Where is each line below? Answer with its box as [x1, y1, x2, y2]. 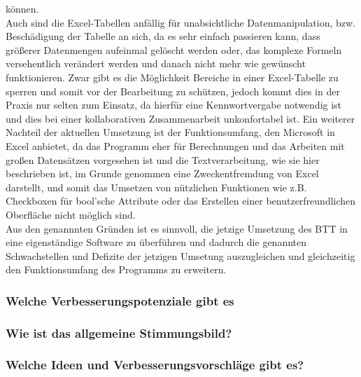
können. [6, 1, 39, 15]
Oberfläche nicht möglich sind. [6, 207, 136, 221]
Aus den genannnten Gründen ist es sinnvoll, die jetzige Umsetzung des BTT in [6, 221, 348, 235]
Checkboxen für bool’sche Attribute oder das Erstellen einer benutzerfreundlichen [6, 193, 356, 208]
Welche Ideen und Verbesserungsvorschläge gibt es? [6, 356, 304, 373]
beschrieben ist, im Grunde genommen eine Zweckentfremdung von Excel [6, 166, 319, 181]
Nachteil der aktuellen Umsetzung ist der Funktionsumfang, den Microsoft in [6, 125, 335, 139]
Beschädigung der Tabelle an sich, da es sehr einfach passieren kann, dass [6, 29, 320, 43]
